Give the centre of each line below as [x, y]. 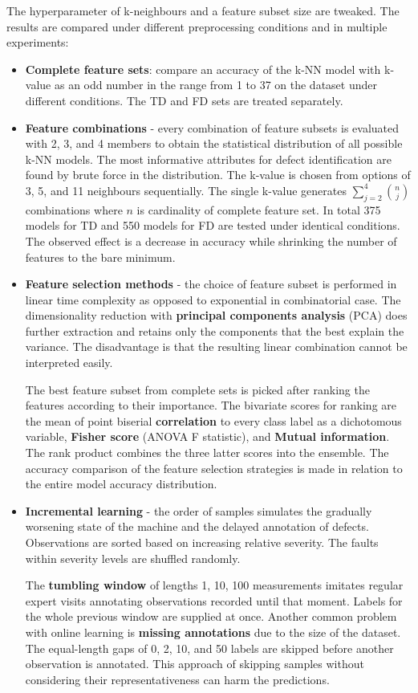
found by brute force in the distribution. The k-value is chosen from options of [218, 175]
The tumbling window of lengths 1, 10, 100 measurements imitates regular [214, 585]
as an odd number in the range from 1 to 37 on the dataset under [215, 85]
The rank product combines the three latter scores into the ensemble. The [207, 452]
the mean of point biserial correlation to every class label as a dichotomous [213, 420]
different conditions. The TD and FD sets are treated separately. [184, 100]
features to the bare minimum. [100, 257]
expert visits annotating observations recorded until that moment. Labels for [214, 600]
